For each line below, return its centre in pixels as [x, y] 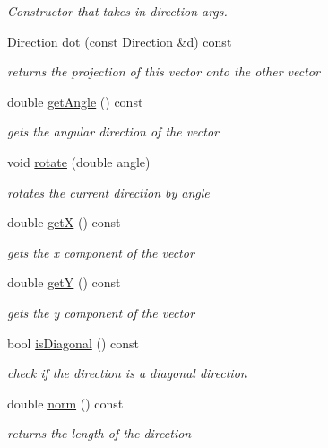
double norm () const [65, 403]
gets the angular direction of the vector [113, 132]
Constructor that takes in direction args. [117, 11]
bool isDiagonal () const [73, 343]
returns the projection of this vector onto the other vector [164, 71]
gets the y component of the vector [101, 312]
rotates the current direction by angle [108, 192]
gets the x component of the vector [101, 252]
